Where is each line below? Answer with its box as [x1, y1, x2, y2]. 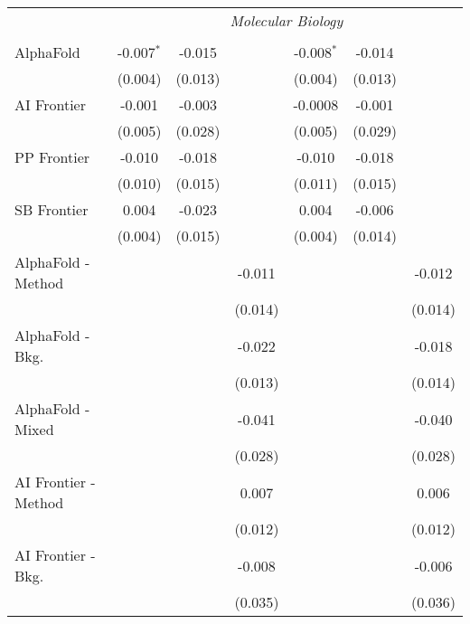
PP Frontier [14, 147, 90, 167]
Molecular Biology [230, 10, 343, 31]
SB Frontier [14, 199, 89, 220]
